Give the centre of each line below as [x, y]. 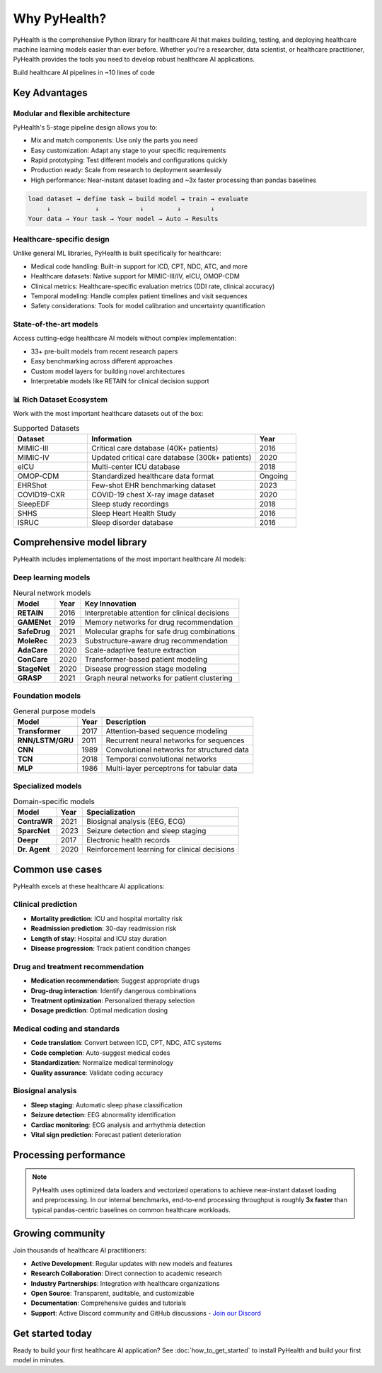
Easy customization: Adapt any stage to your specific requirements [128, 150]
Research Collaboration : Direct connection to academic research [126, 1273]
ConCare [33, 659]
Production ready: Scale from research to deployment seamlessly [126, 170]
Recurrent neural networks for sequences [175, 740]
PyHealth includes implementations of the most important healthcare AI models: [130, 559]
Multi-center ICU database [136, 466]
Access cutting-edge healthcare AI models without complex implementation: [125, 338]
